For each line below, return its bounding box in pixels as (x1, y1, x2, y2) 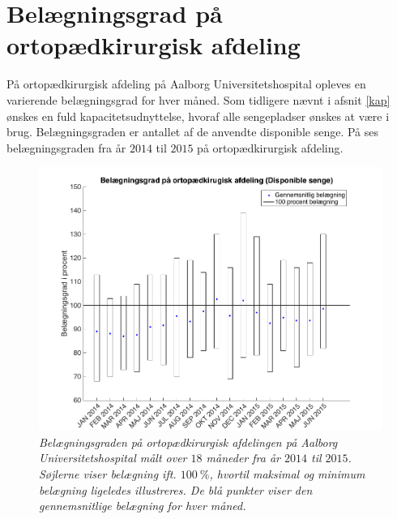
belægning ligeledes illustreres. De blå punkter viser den (39, 481, 313, 498)
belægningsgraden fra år (6, 139, 126, 156)
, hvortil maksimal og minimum (209, 465, 365, 482)
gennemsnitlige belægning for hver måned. (39, 497, 246, 514)
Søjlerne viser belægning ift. (39, 465, 177, 482)
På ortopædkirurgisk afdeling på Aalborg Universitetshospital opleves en (6, 75, 366, 92)
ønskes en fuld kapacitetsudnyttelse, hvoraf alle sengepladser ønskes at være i (6, 107, 390, 124)
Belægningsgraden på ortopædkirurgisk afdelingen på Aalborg (39, 433, 338, 450)
